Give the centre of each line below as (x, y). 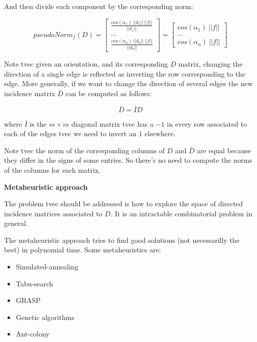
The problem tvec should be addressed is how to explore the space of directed (123, 204)
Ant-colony (33, 334)
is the (38, 123)
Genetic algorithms (45, 317)
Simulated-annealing (47, 267)
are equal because (224, 150)
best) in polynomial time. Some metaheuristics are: (83, 250)
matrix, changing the (211, 63)
